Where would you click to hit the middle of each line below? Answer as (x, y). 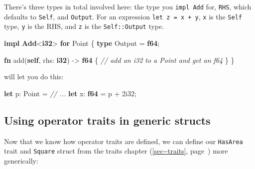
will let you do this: (34, 77)
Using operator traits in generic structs (107, 120)
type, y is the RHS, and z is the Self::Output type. (84, 26)
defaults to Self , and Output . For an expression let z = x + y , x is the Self (123, 16)
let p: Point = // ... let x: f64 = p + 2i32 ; (70, 93)
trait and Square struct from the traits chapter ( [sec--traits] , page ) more (116, 151)
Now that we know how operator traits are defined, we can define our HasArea (124, 141)
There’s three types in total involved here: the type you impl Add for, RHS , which (128, 6)
